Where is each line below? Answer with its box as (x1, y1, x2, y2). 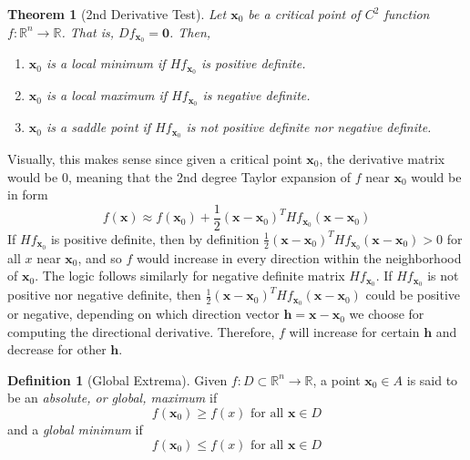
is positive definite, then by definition (50, 229, 260, 248)
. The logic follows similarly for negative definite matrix (35, 266, 345, 285)
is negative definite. (202, 86, 311, 105)
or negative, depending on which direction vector (7, 304, 280, 323)
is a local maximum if (46, 86, 168, 105)
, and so (77, 248, 122, 267)
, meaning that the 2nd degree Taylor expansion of (67, 167, 352, 186)
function (383, 5, 430, 23)
